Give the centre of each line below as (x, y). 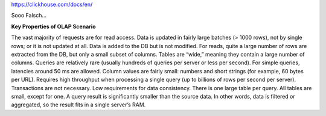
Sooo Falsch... (29, 16)
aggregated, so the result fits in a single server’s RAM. (78, 105)
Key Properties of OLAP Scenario (53, 26)
